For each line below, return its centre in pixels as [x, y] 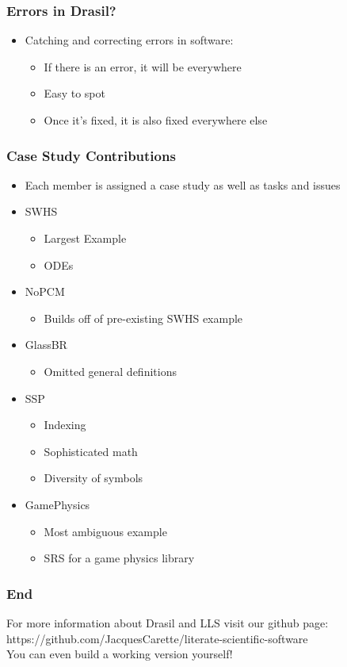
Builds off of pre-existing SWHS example [143, 318]
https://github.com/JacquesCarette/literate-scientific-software [157, 638]
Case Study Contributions [91, 155]
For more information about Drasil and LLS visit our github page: [168, 622]
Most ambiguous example [105, 531]
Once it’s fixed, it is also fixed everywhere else [156, 120]
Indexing [65, 425]
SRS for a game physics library [119, 558]
